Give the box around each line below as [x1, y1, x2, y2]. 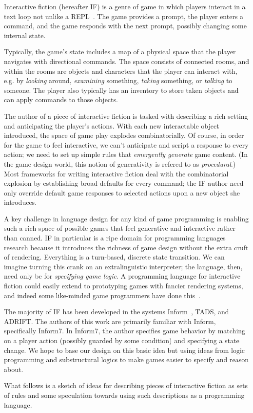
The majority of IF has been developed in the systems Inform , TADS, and [4, 306, 229, 317]
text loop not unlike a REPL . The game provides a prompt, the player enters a [4, 11, 244, 21]
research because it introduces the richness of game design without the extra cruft [4, 242, 249, 252]
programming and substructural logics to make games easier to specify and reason [4, 354, 249, 365]
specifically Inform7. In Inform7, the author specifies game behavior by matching [4, 326, 246, 336]
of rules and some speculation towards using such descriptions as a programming [4, 390, 245, 400]
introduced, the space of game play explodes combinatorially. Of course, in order [4, 130, 244, 140]
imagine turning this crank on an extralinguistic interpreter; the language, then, [4, 261, 243, 271]
